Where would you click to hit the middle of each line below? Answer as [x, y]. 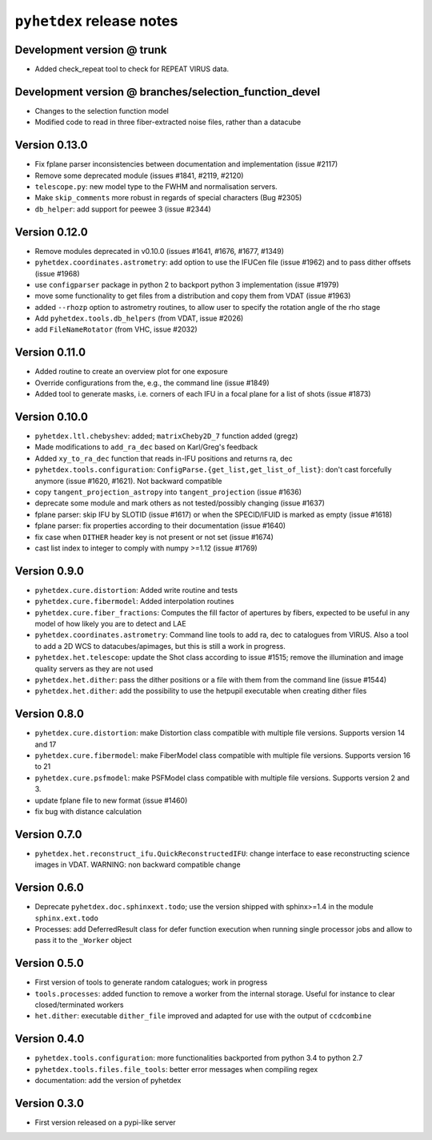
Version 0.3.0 [49, 1103]
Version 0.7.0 [49, 834]
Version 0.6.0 [49, 888]
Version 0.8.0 [49, 714]
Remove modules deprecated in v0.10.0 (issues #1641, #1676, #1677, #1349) [159, 251]
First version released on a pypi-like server [105, 1122]
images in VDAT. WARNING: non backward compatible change [138, 864]
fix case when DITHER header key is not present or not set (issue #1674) [154, 537]
